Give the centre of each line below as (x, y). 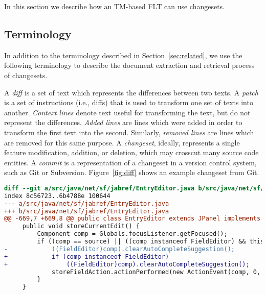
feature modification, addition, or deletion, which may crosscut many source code (131, 152)
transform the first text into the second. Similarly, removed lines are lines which (129, 132)
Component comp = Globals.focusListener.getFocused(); (132, 234)
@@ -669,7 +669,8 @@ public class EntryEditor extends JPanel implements (132, 219)
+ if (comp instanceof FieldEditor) (87, 256)
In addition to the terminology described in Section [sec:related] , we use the (123, 55)
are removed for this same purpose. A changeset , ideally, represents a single (122, 142)
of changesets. (26, 75)
